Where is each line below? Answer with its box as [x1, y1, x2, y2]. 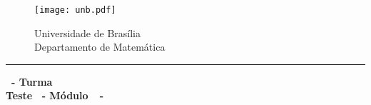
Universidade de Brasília [34, 25, 141, 40]
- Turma [11, 74, 53, 89]
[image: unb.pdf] [34, 5, 116, 15]
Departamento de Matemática [34, 39, 166, 54]
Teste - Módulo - [6, 88, 104, 103]
